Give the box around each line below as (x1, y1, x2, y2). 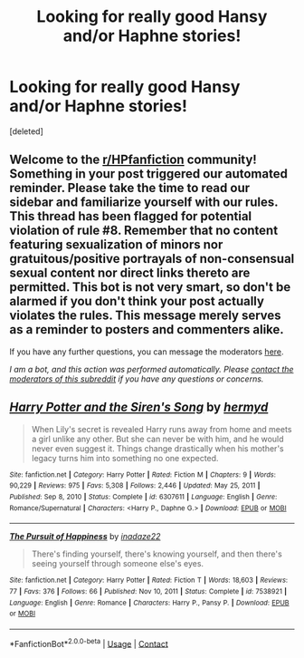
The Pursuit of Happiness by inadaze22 (9, 531, 161, 542)
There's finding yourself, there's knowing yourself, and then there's (31, 548, 282, 559)
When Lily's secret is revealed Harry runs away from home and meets (31, 423, 292, 434)
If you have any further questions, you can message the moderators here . (9, 346, 284, 357)
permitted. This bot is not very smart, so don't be (9, 279, 291, 295)
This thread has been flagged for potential (9, 208, 252, 224)
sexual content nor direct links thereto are (9, 266, 251, 281)
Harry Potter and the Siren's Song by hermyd (9, 400, 269, 415)
